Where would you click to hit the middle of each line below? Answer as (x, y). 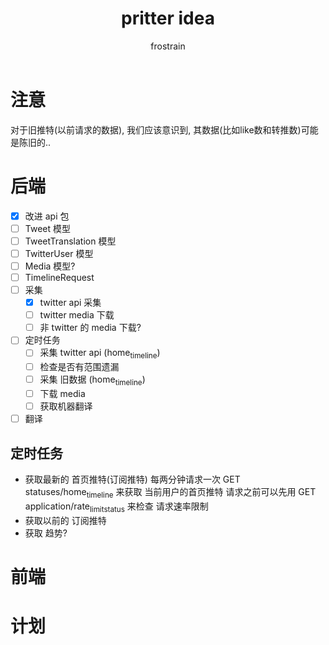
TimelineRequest (59, 277)
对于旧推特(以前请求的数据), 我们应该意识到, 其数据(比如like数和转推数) (156, 129)
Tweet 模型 (47, 228)
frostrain (168, 46)
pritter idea (168, 18)
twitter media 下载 (77, 315)
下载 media (62, 393)
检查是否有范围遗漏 (79, 367)
